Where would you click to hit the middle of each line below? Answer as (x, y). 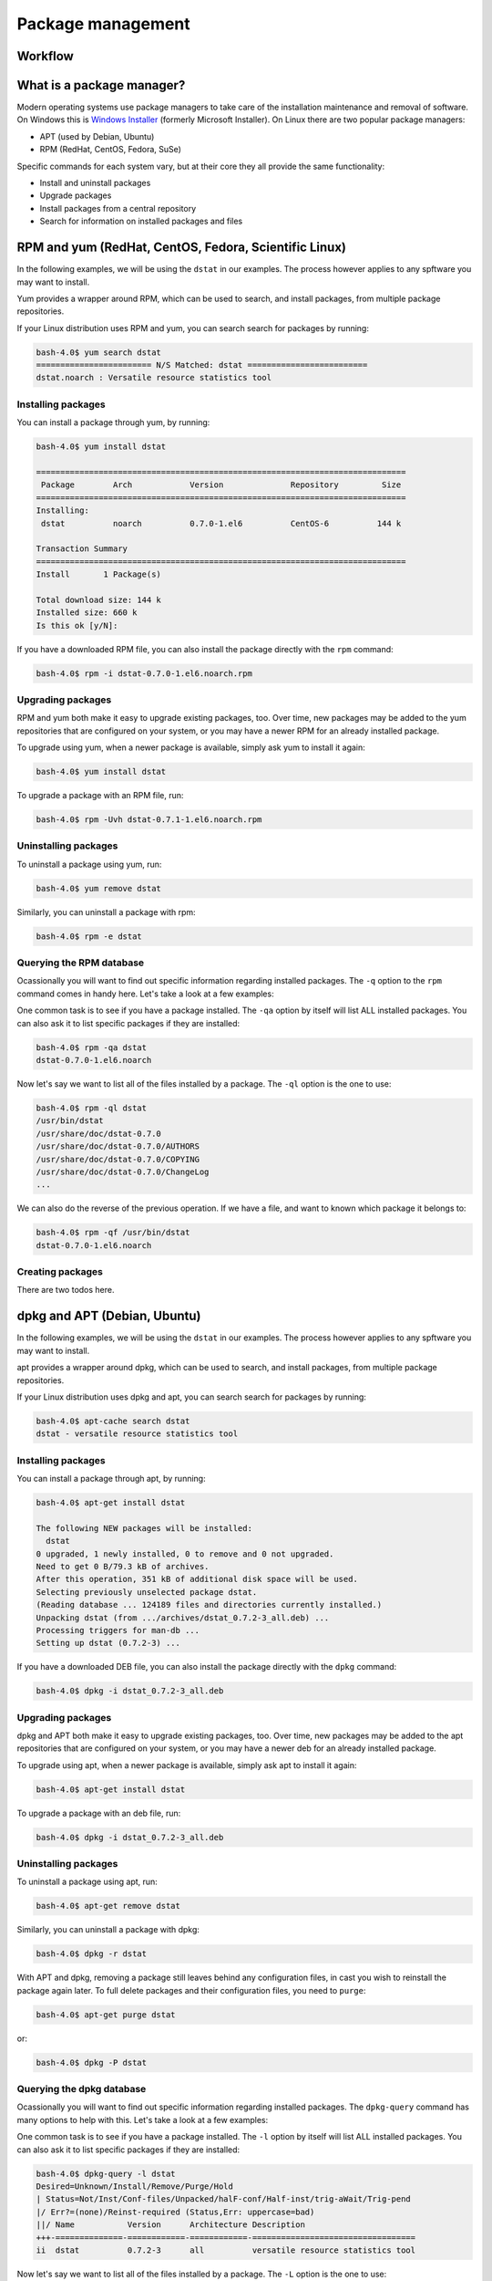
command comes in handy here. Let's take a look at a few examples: (145, 994)
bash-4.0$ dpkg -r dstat (92, 1954)
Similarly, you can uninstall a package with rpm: (106, 911)
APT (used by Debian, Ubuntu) (97, 136)
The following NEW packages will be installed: (144, 1528)
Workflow (46, 56)
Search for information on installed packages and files (141, 221)
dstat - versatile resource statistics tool (137, 1434)
